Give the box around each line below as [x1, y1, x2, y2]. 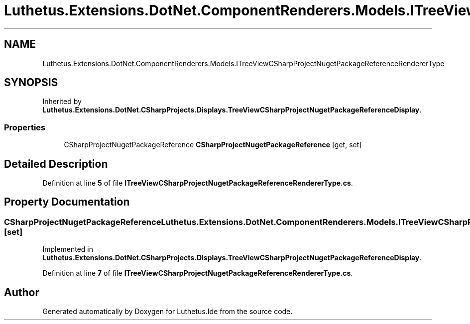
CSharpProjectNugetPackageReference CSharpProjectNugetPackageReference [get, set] [64, 140, 362, 149]
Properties [4, 122, 46, 132]
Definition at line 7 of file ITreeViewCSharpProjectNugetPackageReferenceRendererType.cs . [42, 269, 353, 278]
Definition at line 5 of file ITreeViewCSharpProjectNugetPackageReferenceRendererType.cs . [42, 179, 353, 188]
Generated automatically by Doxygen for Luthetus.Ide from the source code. [42, 307, 293, 316]
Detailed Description [4, 157, 108, 170]
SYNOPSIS [4, 76, 58, 89]
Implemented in [42, 245, 94, 254]
